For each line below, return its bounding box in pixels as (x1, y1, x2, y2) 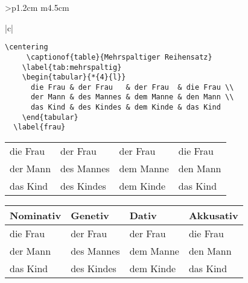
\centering (5, 43, 48, 52)
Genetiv (71, 208, 109, 223)
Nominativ (10, 208, 62, 223)
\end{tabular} (22, 113, 78, 122)
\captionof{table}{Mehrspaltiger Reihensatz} (26, 52, 212, 61)
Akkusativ (188, 208, 238, 223)
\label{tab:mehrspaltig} (22, 63, 122, 72)
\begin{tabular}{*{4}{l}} (22, 73, 126, 82)
